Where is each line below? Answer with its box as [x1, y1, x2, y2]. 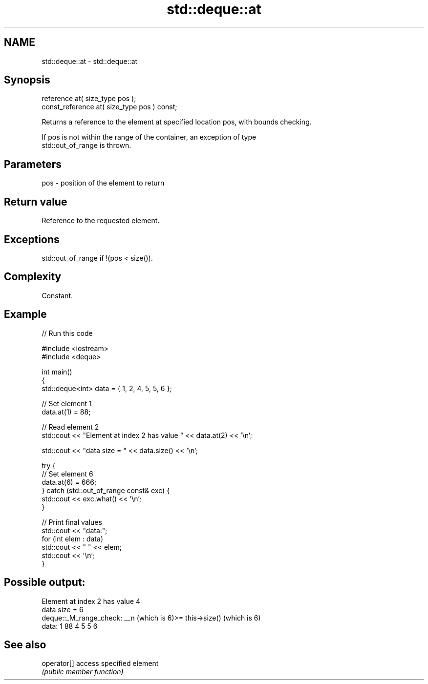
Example [4, 308, 47, 321]
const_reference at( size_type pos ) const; [42, 103, 177, 111]
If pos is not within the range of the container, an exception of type [42, 133, 257, 142]
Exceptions [4, 233, 60, 246]
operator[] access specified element [42, 659, 159, 668]
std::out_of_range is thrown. [42, 141, 131, 150]
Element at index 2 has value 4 [42, 597, 141, 605]
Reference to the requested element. [42, 216, 160, 225]
